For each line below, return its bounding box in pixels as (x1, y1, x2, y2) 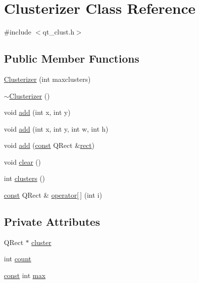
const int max (4, 270, 46, 281)
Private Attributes (4, 214, 100, 229)
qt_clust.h (42, 27, 75, 37)
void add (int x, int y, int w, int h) (4, 123, 109, 134)
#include (4, 27, 32, 37)
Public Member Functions (4, 51, 139, 66)
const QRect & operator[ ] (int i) (4, 190, 102, 200)
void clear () (4, 156, 41, 167)
